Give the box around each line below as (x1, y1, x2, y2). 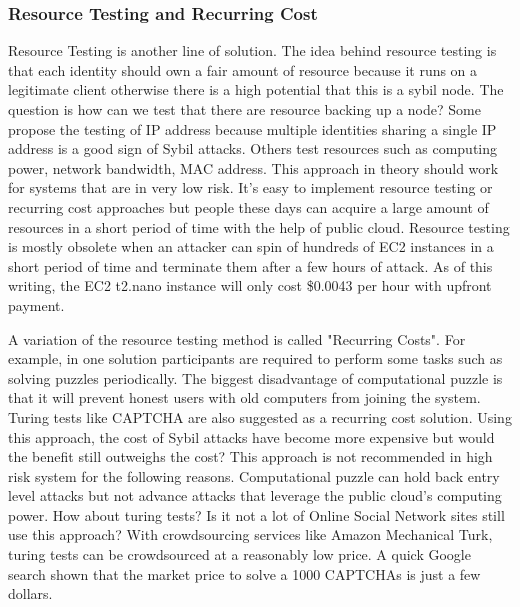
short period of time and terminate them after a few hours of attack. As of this (8, 255, 493, 276)
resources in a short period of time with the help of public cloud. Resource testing (8, 216, 510, 237)
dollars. (8, 583, 53, 604)
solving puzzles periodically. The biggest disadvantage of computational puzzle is (8, 367, 503, 388)
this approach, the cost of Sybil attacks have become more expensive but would (8, 426, 495, 447)
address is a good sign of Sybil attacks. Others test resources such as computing (8, 138, 498, 159)
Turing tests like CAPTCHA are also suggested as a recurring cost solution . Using (8, 406, 512, 427)
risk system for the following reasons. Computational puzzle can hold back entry (8, 465, 500, 486)
